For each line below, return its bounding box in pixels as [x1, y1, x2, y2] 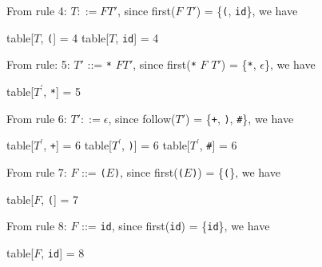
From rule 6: [6, 110, 67, 126]
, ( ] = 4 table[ [40, 29, 109, 46]
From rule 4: [6, 2, 67, 18]
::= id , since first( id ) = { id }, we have [81, 217, 270, 234]
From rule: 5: [6, 56, 70, 73]
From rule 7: [6, 163, 67, 180]
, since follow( [108, 110, 176, 126]
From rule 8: [6, 217, 67, 234]
